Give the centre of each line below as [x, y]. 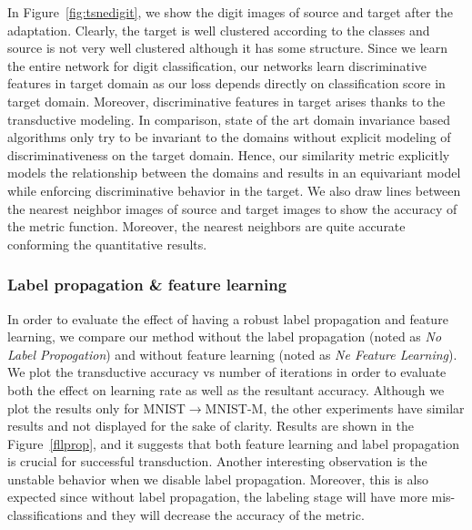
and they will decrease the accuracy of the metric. [226, 515]
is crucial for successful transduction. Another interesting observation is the [217, 461]
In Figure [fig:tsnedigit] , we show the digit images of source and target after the [230, 12]
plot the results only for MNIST [96, 408]
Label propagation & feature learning [147, 285]
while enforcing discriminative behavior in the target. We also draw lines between [234, 190]
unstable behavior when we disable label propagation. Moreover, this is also [218, 479]
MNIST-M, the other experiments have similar [335, 408]
